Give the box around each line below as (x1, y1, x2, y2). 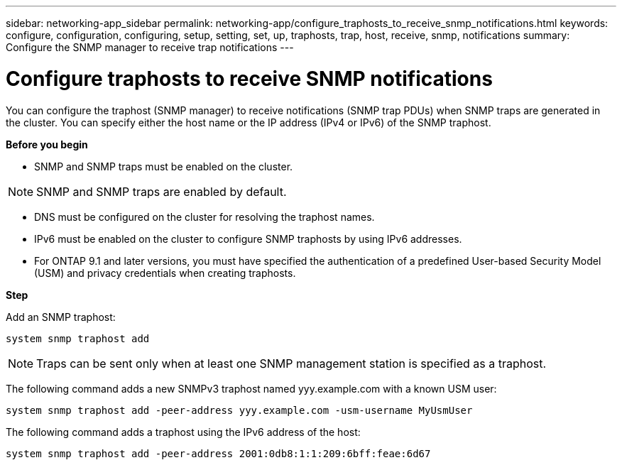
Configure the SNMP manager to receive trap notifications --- (6, 41, 294, 53)
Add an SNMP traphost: (6, 310, 116, 323)
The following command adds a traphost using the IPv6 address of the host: (6, 425, 361, 438)
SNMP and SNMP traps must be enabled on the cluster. (34, 160, 293, 173)
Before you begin (6, 138, 88, 151)
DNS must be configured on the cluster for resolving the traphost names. (34, 210, 375, 223)
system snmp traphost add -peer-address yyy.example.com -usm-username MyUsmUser (6, 404, 473, 416)
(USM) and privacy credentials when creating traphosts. (34, 266, 296, 279)
